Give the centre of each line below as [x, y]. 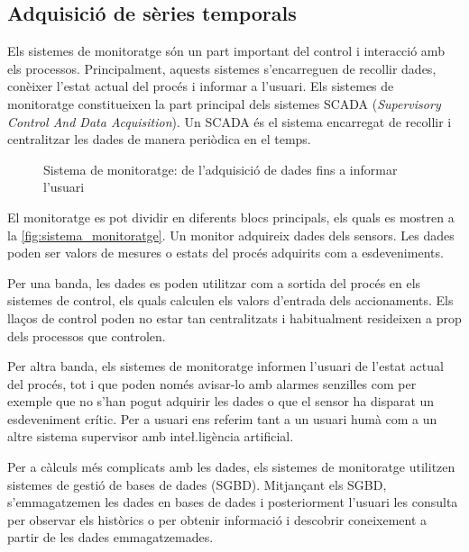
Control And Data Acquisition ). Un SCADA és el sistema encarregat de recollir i [230, 121]
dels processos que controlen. [87, 335]
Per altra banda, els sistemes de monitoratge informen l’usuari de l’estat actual [225, 366]
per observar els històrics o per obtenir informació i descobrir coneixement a [217, 519]
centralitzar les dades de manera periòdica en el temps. [159, 139]
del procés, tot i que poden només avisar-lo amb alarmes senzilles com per [212, 383]
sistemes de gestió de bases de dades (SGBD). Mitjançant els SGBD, [197, 484]
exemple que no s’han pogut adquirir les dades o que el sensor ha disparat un [221, 401]
